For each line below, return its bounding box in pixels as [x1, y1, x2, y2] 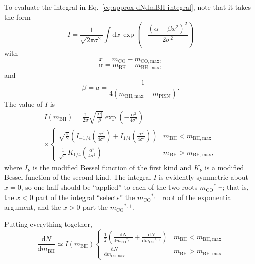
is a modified [204, 162, 244, 172]
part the [82, 202, 108, 212]
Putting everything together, [4, 218, 92, 229]
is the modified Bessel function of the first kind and [32, 162, 192, 172]
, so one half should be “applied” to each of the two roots [21, 182, 198, 192]
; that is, [222, 182, 249, 192]
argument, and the [4, 202, 61, 212]
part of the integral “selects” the [35, 191, 135, 202]
